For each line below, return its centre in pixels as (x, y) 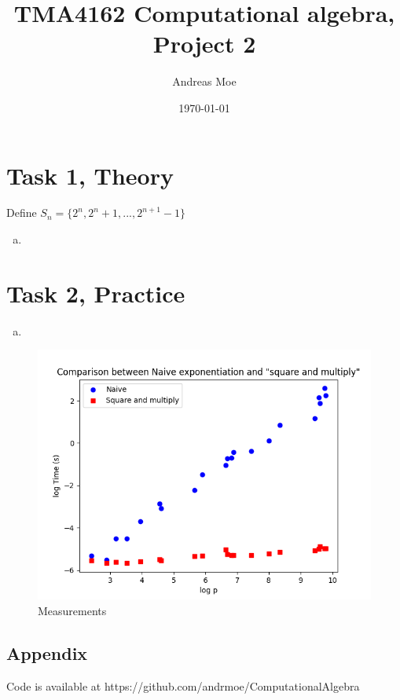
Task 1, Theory (90, 175)
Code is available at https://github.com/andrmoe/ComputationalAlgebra (183, 685)
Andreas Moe (204, 81)
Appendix (47, 652)
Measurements (72, 610)
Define (22, 213)
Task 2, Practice (96, 293)
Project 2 (204, 44)
